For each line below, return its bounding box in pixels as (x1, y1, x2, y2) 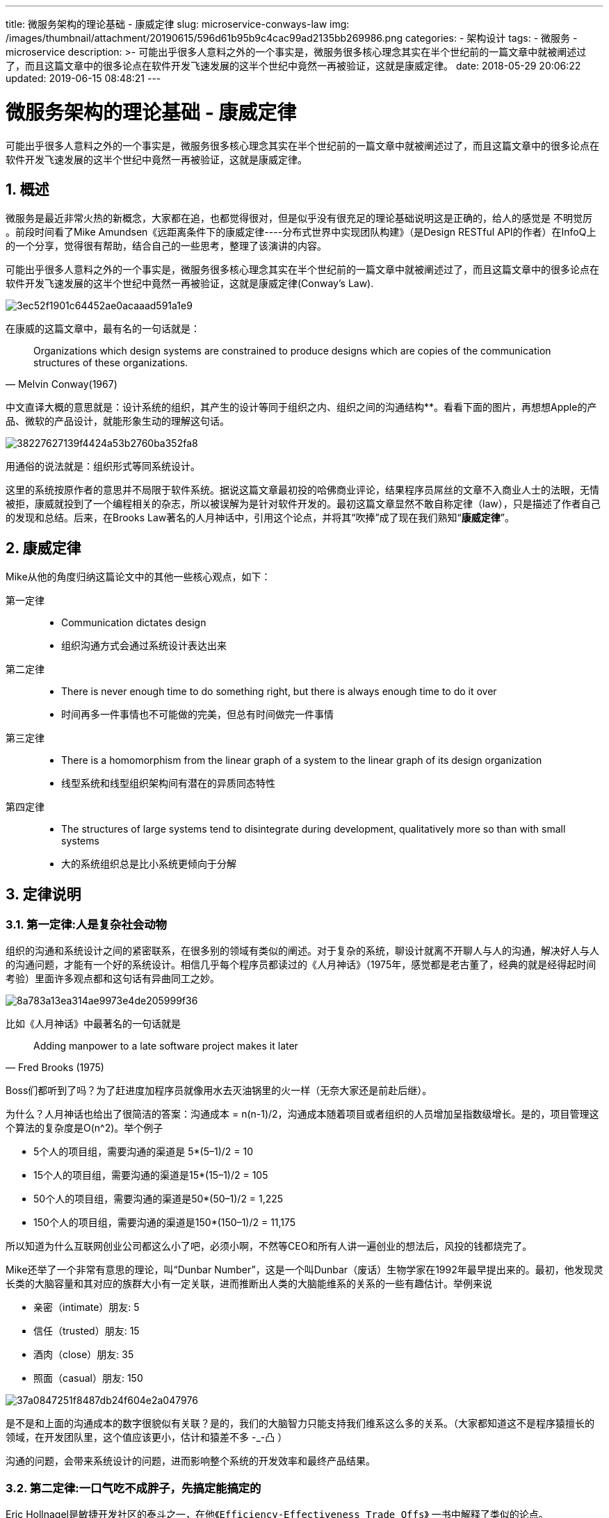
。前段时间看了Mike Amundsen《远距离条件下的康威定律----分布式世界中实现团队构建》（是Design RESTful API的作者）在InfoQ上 (6, 226, 596, 238)
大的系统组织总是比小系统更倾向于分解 (61, 858, 236, 870)
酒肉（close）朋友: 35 (33, 1348, 134, 1361)
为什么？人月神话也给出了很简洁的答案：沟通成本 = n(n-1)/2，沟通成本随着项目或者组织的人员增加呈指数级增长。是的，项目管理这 (6, 1108, 599, 1120)
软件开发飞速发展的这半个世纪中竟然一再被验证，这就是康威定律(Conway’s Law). (6, 277, 374, 290)
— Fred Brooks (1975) (6, 1061, 104, 1074)
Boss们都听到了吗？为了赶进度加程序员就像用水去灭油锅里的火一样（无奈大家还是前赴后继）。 (6, 1084, 432, 1097)
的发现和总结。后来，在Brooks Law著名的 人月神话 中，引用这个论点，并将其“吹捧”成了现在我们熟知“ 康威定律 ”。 (6, 512, 514, 524)
